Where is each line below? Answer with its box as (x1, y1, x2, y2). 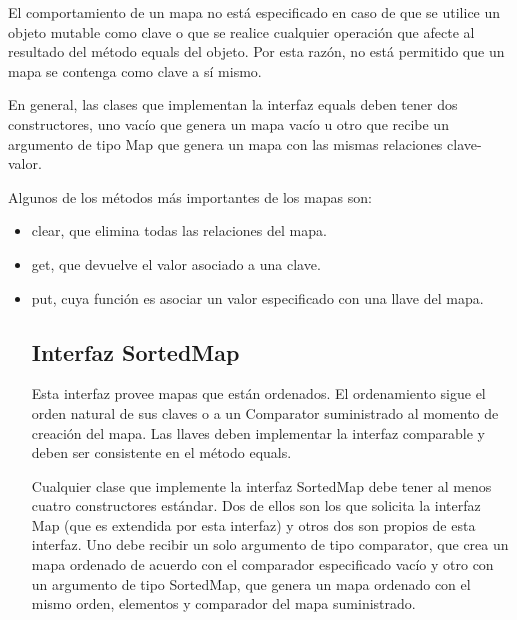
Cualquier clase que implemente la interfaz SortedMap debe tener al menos (31, 475, 492, 496)
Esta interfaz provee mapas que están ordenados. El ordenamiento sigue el (31, 383, 486, 404)
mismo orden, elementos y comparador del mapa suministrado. (31, 593, 416, 614)
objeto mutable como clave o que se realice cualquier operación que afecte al (8, 21, 475, 42)
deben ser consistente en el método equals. (31, 442, 292, 463)
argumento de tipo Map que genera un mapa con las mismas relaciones (8, 133, 443, 154)
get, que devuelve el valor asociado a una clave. (31, 253, 321, 274)
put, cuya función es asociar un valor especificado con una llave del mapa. (31, 287, 484, 308)
